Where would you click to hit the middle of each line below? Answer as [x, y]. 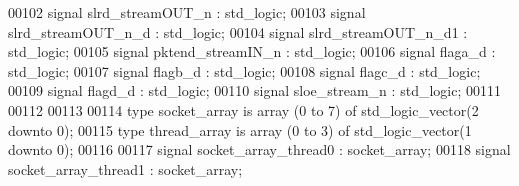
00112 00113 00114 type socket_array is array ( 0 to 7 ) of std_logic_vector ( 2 [243, 109]
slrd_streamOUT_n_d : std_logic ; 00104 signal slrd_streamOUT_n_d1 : [238, 31]
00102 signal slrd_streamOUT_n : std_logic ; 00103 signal [187, 12]
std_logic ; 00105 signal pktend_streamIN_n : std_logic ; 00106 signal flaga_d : [252, 51]
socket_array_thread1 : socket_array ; [125, 168]
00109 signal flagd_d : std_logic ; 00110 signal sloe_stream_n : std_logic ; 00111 [254, 90]
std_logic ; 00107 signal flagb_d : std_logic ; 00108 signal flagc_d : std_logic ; [244, 70]
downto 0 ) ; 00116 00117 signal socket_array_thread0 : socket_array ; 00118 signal [259, 149]
